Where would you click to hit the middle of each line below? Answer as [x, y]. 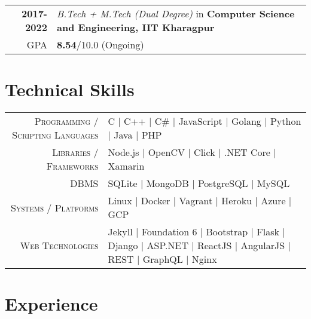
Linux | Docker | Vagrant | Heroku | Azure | [200, 201]
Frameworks [72, 166]
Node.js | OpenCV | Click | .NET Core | [192, 152]
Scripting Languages [55, 135]
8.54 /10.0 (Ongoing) [100, 45]
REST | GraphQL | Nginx [162, 259]
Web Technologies [59, 246]
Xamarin [126, 166]
